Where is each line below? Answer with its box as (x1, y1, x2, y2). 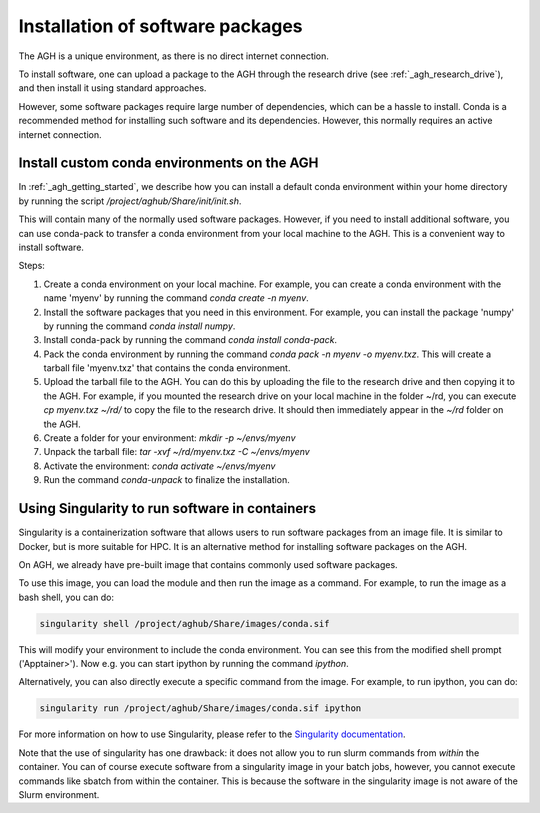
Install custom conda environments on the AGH (18, 155, 319, 172)
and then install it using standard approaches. (18, 82, 207, 94)
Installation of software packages (18, 15, 304, 37)
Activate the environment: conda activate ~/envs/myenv (43, 460, 276, 472)
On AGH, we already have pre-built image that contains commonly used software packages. (18, 558, 399, 570)
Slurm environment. (18, 788, 100, 800)
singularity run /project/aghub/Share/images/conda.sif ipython (39, 703, 362, 714)
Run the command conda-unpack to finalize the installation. (43, 474, 290, 486)
